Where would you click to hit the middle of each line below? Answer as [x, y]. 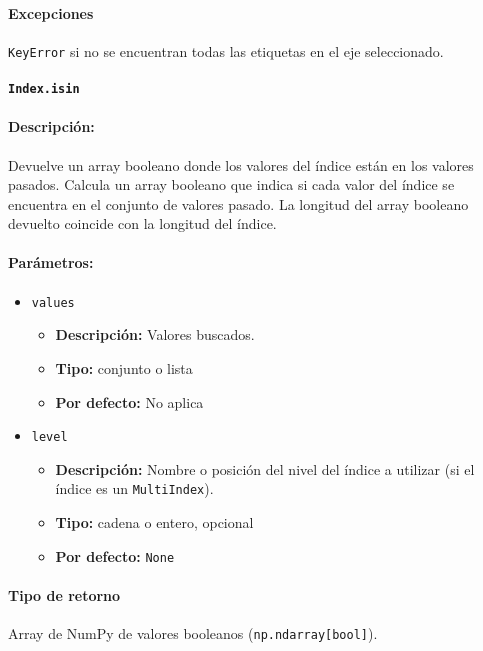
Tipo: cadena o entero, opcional [154, 522]
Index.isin [44, 89]
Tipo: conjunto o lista [124, 367]
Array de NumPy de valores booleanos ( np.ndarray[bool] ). [193, 633]
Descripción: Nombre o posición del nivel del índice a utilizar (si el [265, 468]
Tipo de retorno [64, 594]
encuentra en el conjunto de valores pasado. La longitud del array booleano [238, 203]
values [53, 302]
